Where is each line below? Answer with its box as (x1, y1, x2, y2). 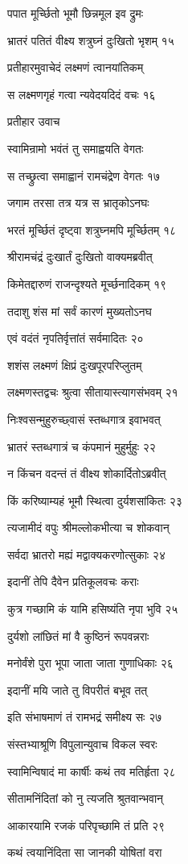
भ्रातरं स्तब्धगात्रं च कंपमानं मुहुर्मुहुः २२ (7, 438, 156, 455)
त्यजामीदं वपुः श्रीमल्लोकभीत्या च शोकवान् (7, 519, 170, 536)
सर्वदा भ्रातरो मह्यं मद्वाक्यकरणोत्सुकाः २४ (7, 546, 166, 563)
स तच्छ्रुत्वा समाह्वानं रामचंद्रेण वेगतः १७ (7, 167, 160, 184)
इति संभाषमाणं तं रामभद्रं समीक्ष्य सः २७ (7, 708, 162, 725)
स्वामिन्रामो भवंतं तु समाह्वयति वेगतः (7, 139, 144, 156)
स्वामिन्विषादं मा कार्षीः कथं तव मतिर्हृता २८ (7, 762, 176, 779)
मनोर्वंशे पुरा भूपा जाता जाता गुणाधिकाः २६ (7, 654, 174, 671)
